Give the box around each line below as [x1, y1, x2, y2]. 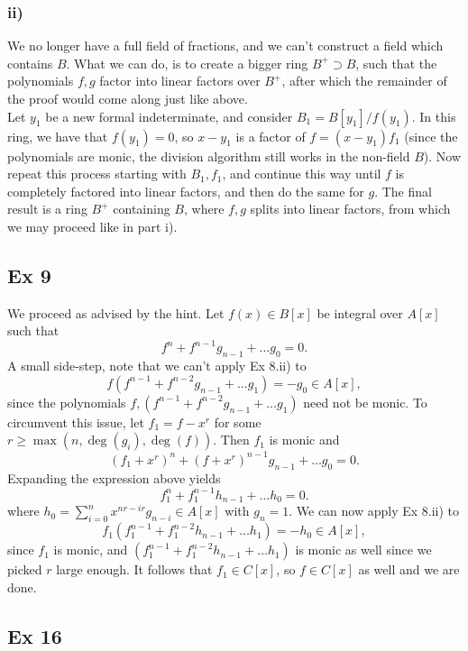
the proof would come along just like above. [7, 89, 248, 107]
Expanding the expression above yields [7, 468, 221, 487]
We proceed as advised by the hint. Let [7, 303, 225, 322]
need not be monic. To [303, 392, 427, 411]
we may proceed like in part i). [7, 216, 178, 235]
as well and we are [358, 560, 460, 579]
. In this [411, 106, 456, 125]
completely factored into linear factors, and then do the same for [7, 181, 364, 200]
